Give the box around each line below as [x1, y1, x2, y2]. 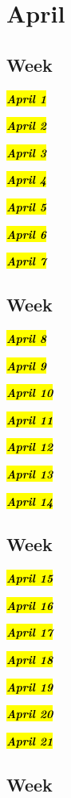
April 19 [6, 678, 53, 695]
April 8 [6, 329, 47, 346]
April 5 [6, 198, 47, 215]
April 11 [6, 411, 53, 428]
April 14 [6, 492, 53, 509]
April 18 [6, 651, 53, 668]
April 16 [6, 596, 53, 613]
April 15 [6, 570, 53, 587]
